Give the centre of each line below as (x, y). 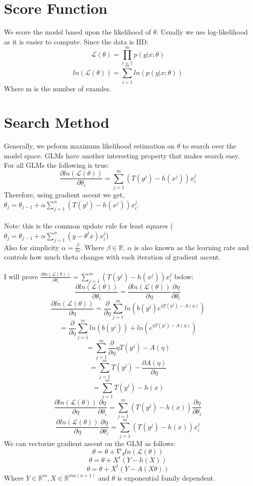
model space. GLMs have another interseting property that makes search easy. (122, 155)
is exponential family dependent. (166, 477)
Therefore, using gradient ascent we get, (64, 195)
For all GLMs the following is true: (57, 165)
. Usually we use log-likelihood (202, 32)
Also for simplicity (32, 247)
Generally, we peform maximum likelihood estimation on (89, 146)
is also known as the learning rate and (191, 247)
